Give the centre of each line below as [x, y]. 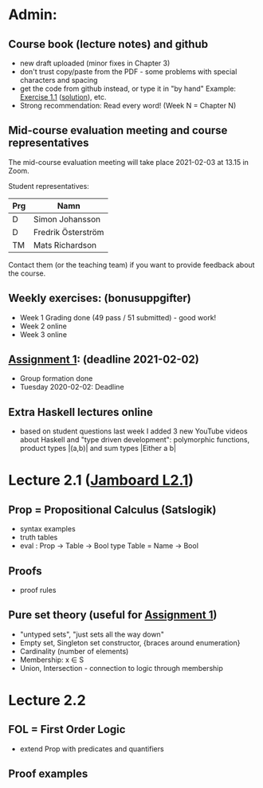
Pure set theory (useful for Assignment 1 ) [113, 615]
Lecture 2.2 [47, 701]
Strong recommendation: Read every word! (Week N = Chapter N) [128, 106]
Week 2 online [43, 326]
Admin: [33, 15]
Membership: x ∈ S [52, 660]
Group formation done [56, 378]
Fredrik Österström [69, 232]
